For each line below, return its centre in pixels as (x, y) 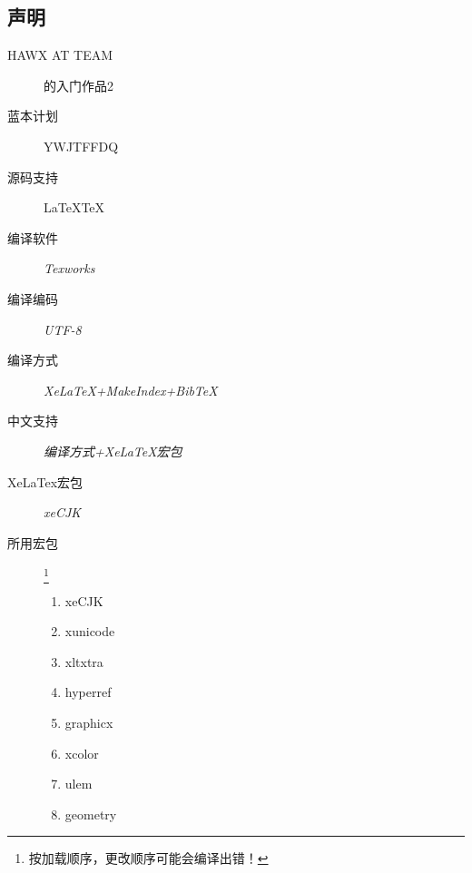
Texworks (69, 268)
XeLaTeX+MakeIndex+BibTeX (131, 390)
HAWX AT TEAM (60, 55)
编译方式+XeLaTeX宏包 (113, 451)
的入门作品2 (79, 85)
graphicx (89, 722)
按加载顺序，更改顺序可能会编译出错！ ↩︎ (148, 858)
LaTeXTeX (74, 207)
